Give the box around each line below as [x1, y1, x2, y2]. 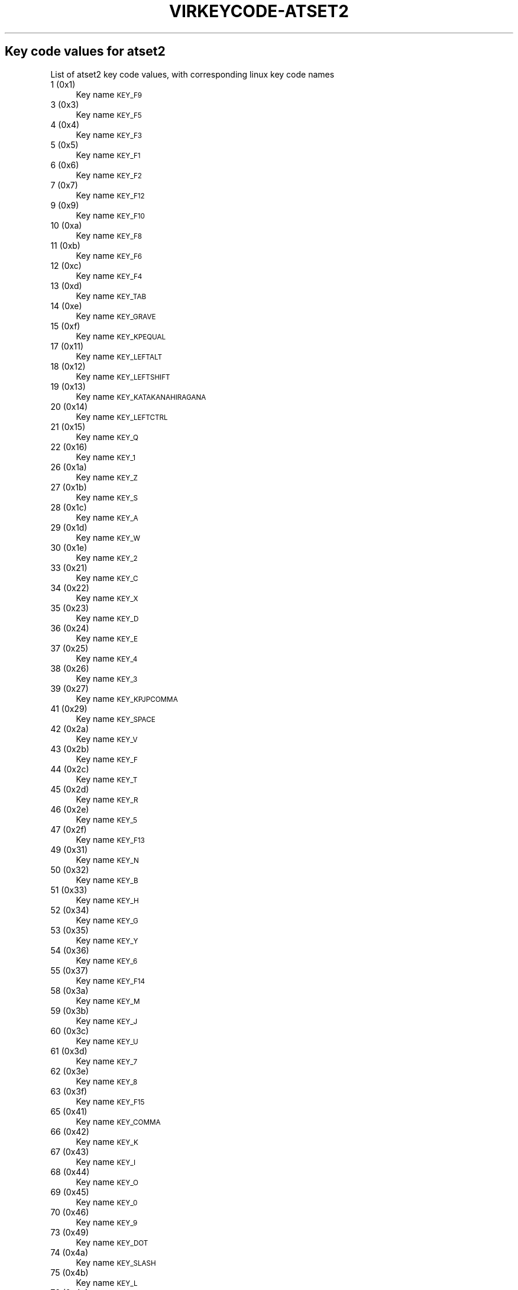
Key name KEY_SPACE [76, 713, 156, 724]
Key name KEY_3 [76, 673, 138, 683]
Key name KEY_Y [76, 935, 138, 945]
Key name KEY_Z [76, 471, 138, 482]
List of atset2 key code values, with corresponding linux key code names [50, 69, 335, 79]
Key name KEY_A [76, 512, 138, 522]
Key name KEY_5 [76, 814, 137, 824]
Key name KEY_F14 [76, 975, 145, 986]
